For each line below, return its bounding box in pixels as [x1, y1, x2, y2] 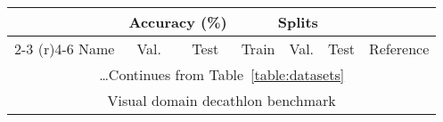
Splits [277, 12, 318, 32]
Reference [368, 38, 430, 59]
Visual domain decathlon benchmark [107, 90, 336, 110]
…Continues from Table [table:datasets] [99, 64, 345, 85]
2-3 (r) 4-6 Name [14, 38, 115, 59]
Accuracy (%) [128, 12, 227, 32]
